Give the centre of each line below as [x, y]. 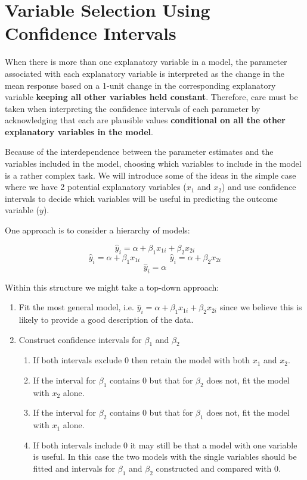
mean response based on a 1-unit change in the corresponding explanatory [140, 85]
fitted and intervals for [74, 468]
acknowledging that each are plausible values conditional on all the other [145, 120]
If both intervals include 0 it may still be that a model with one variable [165, 445]
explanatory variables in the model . [79, 131]
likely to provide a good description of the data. [106, 320]
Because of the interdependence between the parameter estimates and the [139, 152]
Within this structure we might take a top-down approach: [112, 287]
